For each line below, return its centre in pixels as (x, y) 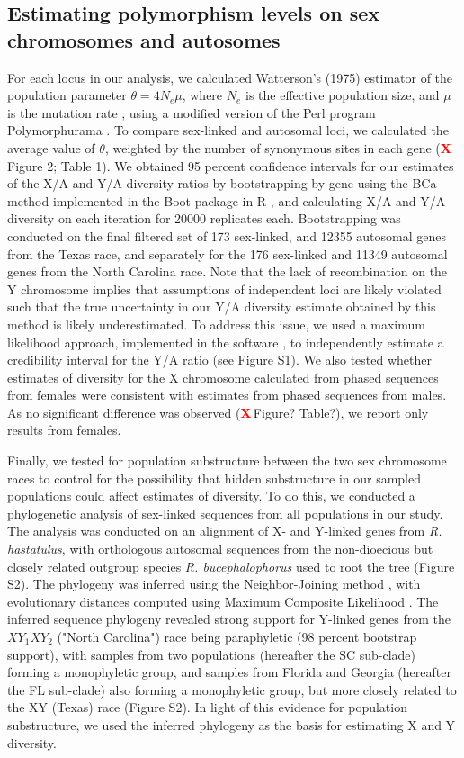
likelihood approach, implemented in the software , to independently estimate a (226, 342)
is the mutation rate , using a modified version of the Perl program (192, 112)
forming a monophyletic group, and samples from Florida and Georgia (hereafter (229, 672)
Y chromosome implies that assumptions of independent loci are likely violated (224, 289)
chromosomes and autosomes (144, 39)
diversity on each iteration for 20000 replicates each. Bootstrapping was (204, 218)
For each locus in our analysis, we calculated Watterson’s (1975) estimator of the (230, 77)
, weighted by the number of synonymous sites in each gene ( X (278, 147)
